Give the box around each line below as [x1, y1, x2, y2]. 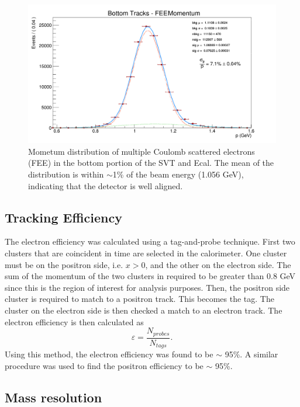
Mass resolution [5, 388, 102, 406]
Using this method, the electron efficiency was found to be [5, 348, 213, 360]
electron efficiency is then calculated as [5, 315, 144, 328]
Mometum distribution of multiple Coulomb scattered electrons [28, 145, 255, 157]
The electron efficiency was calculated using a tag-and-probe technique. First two [5, 235, 295, 248]
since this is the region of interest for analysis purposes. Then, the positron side [5, 281, 290, 293]
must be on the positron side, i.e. [5, 258, 123, 270]
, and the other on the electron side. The [145, 258, 291, 270]
